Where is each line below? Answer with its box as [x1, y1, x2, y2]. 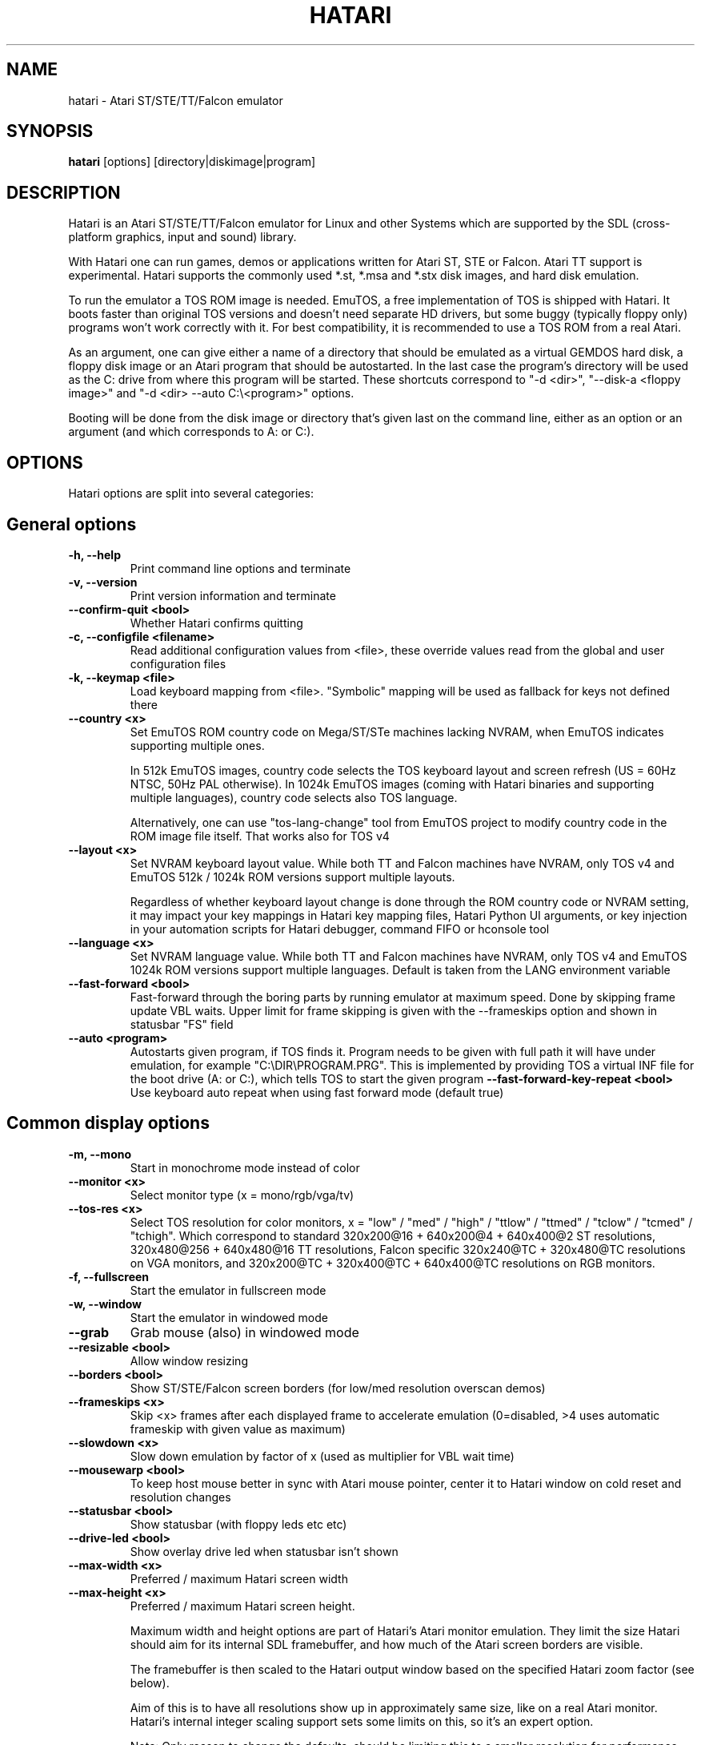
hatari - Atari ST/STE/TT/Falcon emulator [68, 93, 283, 107]
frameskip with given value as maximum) [130, 1421, 346, 1436]
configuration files [130, 656, 226, 671]
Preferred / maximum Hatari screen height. [130, 1598, 355, 1613]
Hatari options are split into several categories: [68, 486, 314, 501]
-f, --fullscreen [68, 1269, 150, 1284]
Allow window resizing [130, 1353, 248, 1368]
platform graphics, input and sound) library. [68, 230, 297, 244]
